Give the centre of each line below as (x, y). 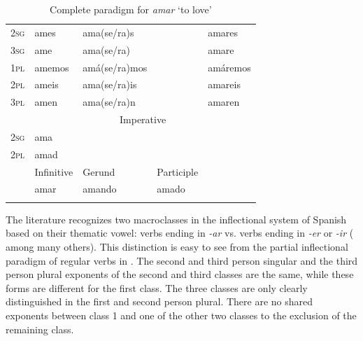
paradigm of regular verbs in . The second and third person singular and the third (182, 260)
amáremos (229, 67)
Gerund (99, 171)
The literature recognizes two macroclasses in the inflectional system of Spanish (176, 219)
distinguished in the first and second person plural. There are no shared (159, 301)
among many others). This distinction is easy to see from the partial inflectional (177, 246)
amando (100, 189)
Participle (178, 171)
